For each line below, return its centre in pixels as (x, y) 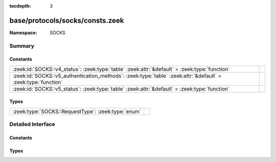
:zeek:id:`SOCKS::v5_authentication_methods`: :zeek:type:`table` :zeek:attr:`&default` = (117, 75)
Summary (22, 46)
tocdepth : (20, 6)
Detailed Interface (32, 124)
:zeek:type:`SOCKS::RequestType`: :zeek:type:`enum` (77, 111)
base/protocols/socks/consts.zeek (67, 20)
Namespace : (24, 33)
